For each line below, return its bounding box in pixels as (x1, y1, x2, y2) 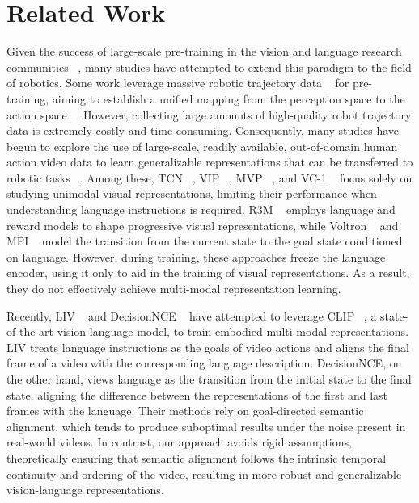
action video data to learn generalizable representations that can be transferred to (6, 153, 413, 170)
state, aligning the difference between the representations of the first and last (6, 386, 388, 403)
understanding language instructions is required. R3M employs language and (6, 201, 396, 218)
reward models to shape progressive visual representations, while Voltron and (6, 216, 399, 233)
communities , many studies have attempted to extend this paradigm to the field (6, 58, 412, 75)
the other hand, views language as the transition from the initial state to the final (6, 371, 412, 387)
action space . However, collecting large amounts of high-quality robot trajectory (6, 106, 412, 123)
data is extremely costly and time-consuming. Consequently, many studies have (6, 122, 400, 139)
